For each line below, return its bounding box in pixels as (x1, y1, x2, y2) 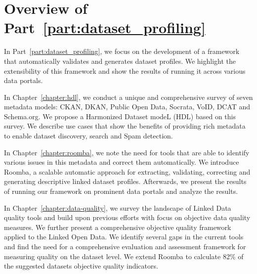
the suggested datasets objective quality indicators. (4, 261, 158, 271)
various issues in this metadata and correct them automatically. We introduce (4, 157, 239, 167)
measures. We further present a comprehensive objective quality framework (4, 222, 231, 232)
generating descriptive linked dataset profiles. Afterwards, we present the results (4, 176, 247, 186)
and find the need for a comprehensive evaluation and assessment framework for (4, 241, 246, 251)
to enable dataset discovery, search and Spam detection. (4, 131, 173, 141)
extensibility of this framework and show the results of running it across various (4, 65, 246, 76)
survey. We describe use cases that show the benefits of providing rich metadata (4, 121, 246, 131)
